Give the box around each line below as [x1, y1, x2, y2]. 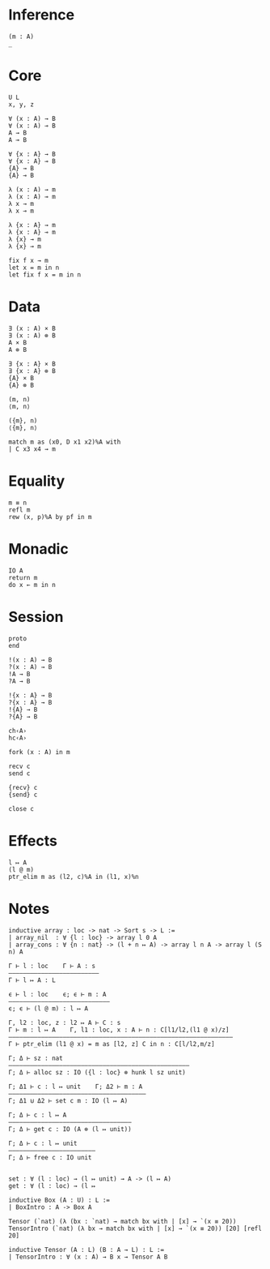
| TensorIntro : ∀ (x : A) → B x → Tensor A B [8, 1253, 168, 1261]
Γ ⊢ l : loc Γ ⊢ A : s [8, 962, 95, 970]
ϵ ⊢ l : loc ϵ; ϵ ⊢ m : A [8, 990, 107, 998]
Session [8, 607, 64, 626]
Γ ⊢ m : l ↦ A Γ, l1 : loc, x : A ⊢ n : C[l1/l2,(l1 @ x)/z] [8, 1026, 230, 1034]
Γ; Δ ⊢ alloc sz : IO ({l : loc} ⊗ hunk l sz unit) [8, 1068, 186, 1076]
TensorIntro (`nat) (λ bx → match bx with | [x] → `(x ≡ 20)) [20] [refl [8, 1224, 263, 1233]
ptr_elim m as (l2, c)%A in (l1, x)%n [8, 872, 139, 881]
